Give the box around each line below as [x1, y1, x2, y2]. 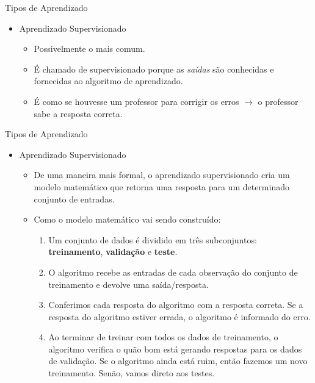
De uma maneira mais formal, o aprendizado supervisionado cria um [34, 168, 290, 181]
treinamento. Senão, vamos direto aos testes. [48, 367, 215, 379]
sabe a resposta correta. [34, 107, 123, 120]
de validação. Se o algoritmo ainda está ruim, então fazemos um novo [48, 354, 308, 367]
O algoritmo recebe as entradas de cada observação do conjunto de [48, 265, 298, 278]
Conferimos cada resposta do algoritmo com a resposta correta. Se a [48, 298, 303, 311]
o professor [258, 95, 299, 107]
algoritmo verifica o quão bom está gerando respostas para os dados [48, 342, 302, 355]
